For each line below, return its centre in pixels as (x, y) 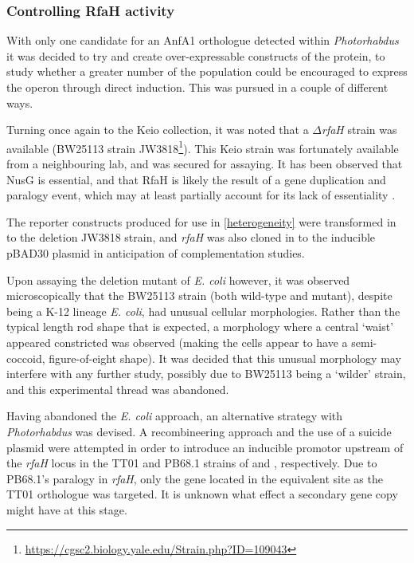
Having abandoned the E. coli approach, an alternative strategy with (175, 416)
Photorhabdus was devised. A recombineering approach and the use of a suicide (199, 431)
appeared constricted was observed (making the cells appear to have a (177, 342)
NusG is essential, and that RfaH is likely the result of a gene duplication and (196, 179)
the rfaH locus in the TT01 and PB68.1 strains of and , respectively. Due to (192, 463)
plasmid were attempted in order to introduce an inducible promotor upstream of (205, 447)
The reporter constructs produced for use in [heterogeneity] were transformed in (201, 221)
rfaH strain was (359, 130)
